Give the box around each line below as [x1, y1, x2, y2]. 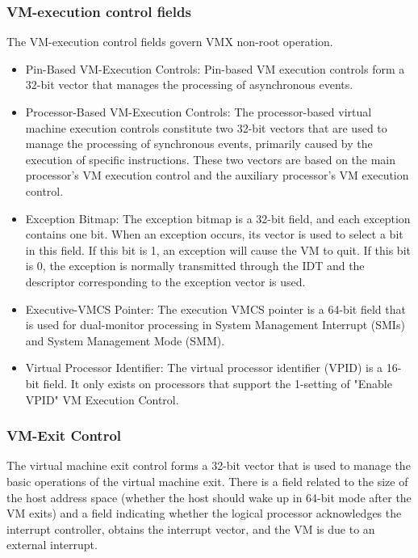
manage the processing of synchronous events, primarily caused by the [25, 135, 373, 152]
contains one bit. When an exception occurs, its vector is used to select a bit [25, 226, 403, 243]
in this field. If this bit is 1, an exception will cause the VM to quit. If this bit [25, 241, 411, 258]
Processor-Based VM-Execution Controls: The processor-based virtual [25, 104, 372, 120]
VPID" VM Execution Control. [25, 391, 179, 408]
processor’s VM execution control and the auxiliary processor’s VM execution [25, 167, 409, 184]
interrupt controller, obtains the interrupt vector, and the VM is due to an [6, 520, 375, 537]
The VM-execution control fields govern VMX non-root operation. [6, 33, 333, 50]
